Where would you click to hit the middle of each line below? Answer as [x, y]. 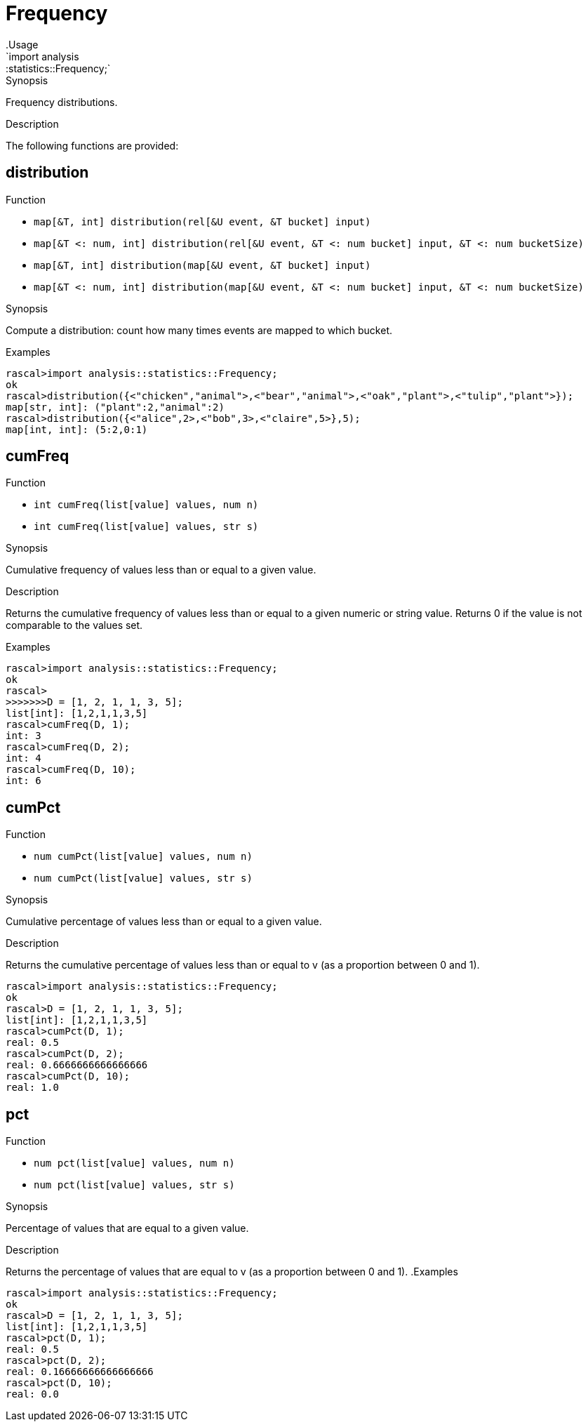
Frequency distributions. [62, 102]
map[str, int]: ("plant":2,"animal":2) [115, 407]
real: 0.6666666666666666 [77, 1065]
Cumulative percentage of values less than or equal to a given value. [164, 922]
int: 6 [24, 781]
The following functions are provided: [92, 145]
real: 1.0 [32, 1088]
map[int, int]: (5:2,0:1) [77, 429]
